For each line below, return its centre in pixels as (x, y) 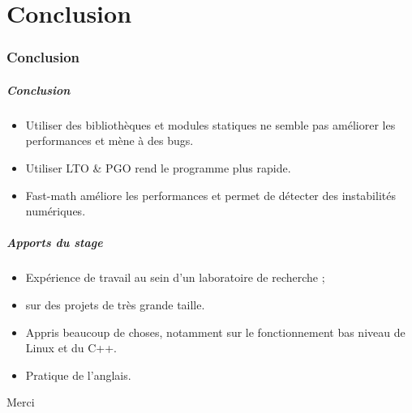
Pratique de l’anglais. (78, 375)
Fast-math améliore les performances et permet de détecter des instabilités (210, 195)
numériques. (56, 211)
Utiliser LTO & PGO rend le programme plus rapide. (158, 167)
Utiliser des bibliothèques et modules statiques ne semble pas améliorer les (210, 124)
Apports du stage (55, 243)
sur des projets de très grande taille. (115, 304)
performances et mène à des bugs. (109, 141)
